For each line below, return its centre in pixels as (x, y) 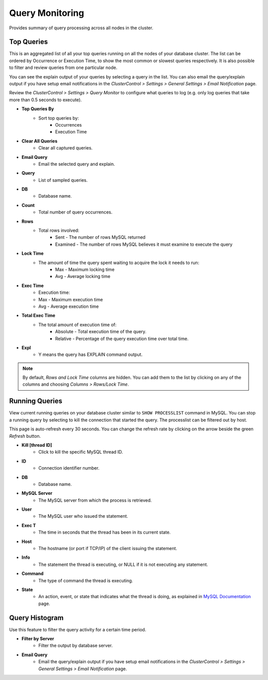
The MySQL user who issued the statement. (83, 516)
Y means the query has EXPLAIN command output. (91, 354)
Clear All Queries (39, 141)
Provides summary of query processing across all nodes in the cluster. (81, 28)
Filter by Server (38, 639)
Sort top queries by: (59, 118)
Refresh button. (25, 436)
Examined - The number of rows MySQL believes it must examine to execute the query (144, 244)
